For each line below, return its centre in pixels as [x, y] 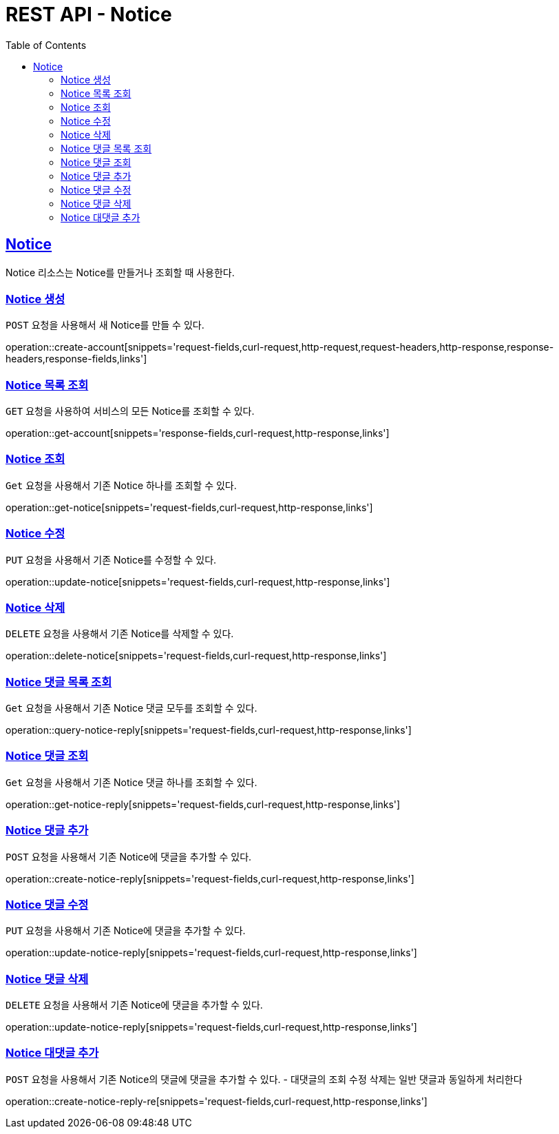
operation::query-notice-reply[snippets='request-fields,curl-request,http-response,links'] [209, 730]
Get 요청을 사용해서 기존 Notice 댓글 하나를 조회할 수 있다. [131, 782]
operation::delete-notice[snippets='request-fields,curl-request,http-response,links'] [196, 656]
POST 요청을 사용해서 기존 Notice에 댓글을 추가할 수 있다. [129, 856]
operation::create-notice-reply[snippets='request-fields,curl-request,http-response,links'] [210, 878]
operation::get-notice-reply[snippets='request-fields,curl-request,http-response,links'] [203, 804]
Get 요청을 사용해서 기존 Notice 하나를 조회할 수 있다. [121, 485]
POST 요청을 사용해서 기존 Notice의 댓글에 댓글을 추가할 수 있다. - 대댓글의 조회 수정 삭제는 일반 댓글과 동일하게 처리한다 [264, 1079]
